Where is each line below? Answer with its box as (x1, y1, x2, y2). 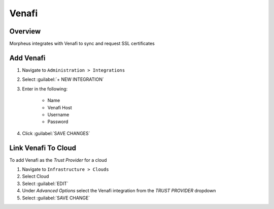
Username (47, 111, 70, 117)
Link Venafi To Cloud (9, 143, 76, 152)
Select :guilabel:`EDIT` (22, 181, 68, 187)
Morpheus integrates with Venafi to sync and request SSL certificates (9, 41, 155, 47)
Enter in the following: (22, 85, 68, 92)
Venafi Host (47, 104, 72, 110)
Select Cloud (22, 173, 49, 180)
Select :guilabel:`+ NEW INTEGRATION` (22, 76, 104, 82)
